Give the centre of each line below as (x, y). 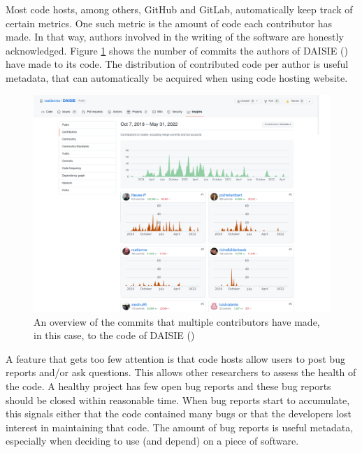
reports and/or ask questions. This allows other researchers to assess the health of (181, 372)
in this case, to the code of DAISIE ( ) (114, 335)
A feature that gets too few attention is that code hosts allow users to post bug (175, 358)
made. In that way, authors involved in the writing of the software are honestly (175, 37)
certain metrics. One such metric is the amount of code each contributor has (169, 23)
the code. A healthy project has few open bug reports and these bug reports (168, 386)
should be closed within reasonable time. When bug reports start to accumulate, (178, 400)
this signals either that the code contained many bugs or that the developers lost (179, 414)
